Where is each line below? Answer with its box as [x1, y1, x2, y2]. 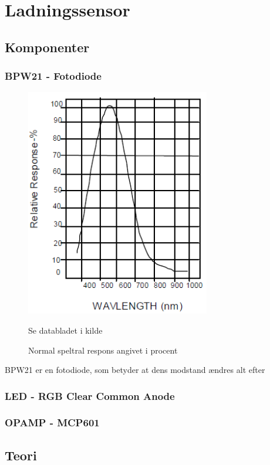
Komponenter [5, 38, 90, 56]
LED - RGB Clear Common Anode [5, 388, 175, 403]
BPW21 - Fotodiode [5, 69, 102, 83]
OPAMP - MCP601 [5, 415, 100, 430]
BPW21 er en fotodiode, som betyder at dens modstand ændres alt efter [5, 364, 265, 376]
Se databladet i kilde [28, 324, 103, 336]
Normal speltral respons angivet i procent [28, 344, 178, 356]
